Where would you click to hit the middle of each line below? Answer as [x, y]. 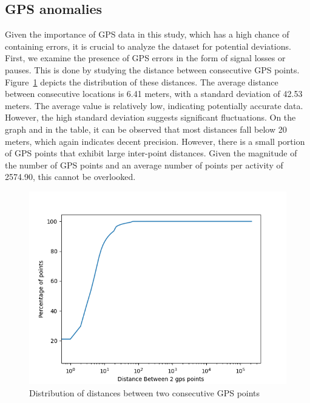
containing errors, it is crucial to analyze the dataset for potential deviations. [148, 46]
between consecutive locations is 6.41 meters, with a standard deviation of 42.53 [154, 94]
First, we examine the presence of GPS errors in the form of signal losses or [145, 58]
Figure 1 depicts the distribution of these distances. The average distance [142, 82]
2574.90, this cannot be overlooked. [70, 177]
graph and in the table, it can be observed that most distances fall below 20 [146, 129]
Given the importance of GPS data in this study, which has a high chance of [147, 34]
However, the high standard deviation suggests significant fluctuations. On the [150, 117]
